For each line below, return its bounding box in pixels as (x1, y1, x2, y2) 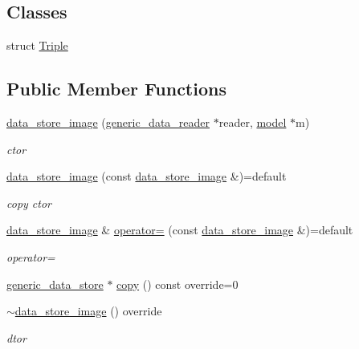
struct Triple (6, 37, 68, 54)
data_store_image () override (14, 302, 162, 319)
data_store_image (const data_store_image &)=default (6, 168, 287, 185)
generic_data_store (6, 275, 104, 292)
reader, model (218, 114, 287, 130)
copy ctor (6, 194, 51, 211)
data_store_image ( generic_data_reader (6, 114, 210, 130)
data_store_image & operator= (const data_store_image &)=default (6, 221, 353, 238)
